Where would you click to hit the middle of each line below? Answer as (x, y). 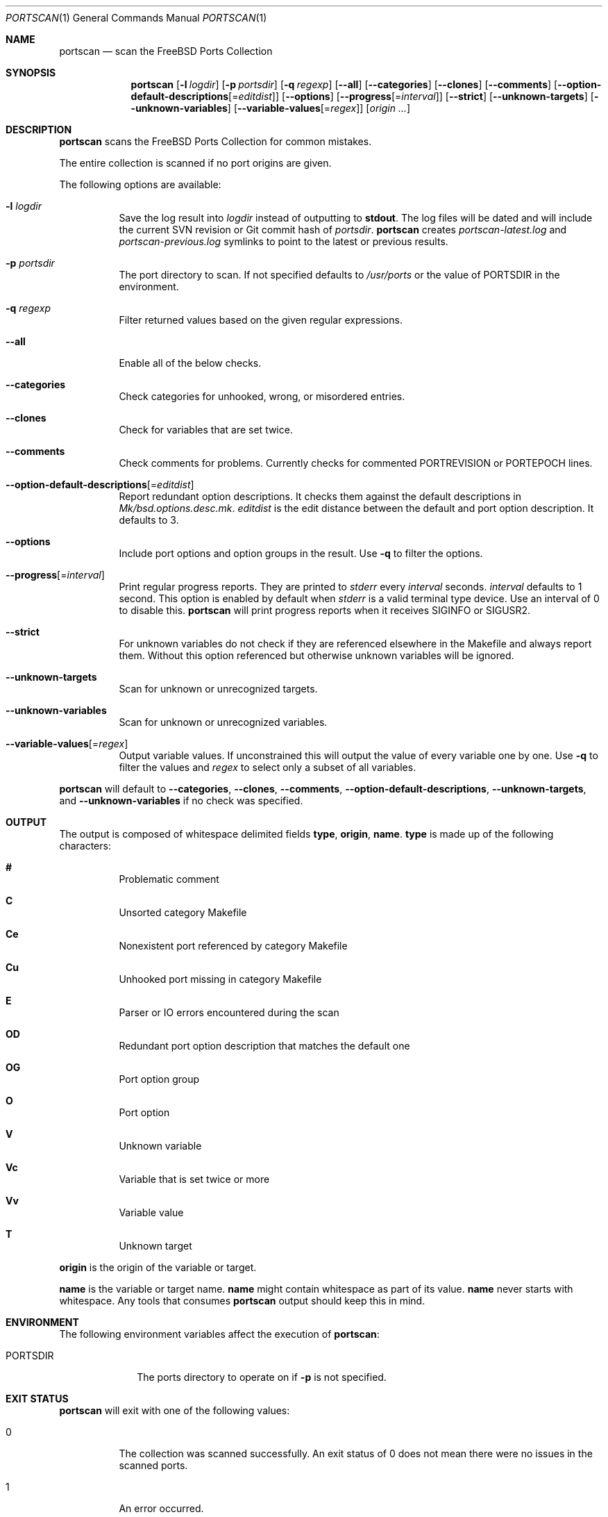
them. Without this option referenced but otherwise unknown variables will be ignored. (316, 655)
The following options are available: (140, 184)
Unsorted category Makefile (183, 912)
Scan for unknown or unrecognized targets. (218, 689)
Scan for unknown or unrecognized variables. (223, 722)
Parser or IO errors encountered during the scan (229, 1012)
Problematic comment (169, 879)
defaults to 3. (149, 520)
